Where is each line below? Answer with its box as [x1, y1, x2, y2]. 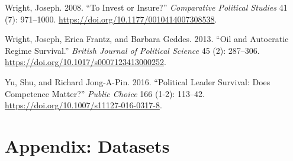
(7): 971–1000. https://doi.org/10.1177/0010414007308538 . [5, 12, 217, 25]
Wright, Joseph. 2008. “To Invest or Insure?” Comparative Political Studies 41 [5, 1, 288, 13]
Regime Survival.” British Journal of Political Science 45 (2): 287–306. [5, 44, 260, 56]
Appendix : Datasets [5, 133, 170, 157]
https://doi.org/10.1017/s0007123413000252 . [5, 56, 166, 68]
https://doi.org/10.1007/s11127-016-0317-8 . [5, 99, 162, 111]
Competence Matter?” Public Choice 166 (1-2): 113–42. [5, 87, 205, 99]
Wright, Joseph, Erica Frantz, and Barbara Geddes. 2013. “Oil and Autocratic [5, 33, 289, 45]
